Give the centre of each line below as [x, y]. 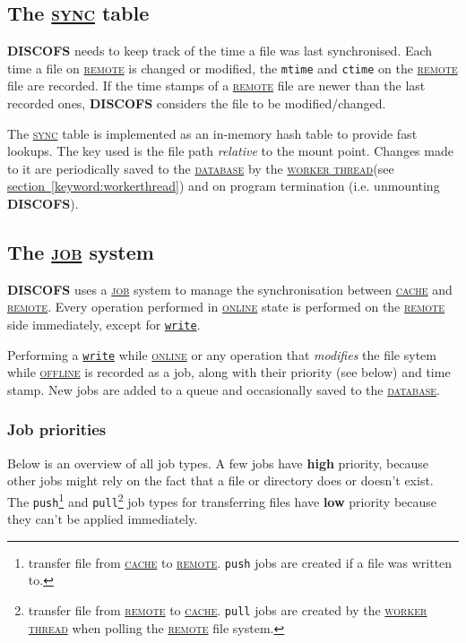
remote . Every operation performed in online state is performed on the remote [226, 307]
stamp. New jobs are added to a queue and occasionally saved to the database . [224, 389]
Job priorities [57, 429]
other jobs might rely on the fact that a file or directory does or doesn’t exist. [220, 480]
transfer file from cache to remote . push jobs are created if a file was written [240, 562]
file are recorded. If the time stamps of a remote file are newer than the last [216, 86]
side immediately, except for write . [104, 324]
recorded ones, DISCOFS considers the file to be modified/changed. [197, 103]
